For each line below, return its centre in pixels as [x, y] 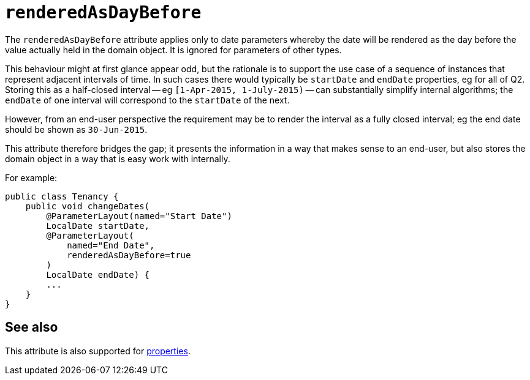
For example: [31, 177]
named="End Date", [111, 245]
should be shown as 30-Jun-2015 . [76, 129]
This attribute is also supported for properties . [98, 351]
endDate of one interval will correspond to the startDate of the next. [147, 100]
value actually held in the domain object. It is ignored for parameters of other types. [173, 50]
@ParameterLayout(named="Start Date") [139, 216]
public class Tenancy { [62, 196]
